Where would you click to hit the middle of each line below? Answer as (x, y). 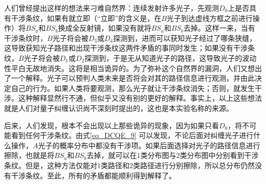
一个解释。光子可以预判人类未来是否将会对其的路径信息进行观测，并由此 (133, 78)
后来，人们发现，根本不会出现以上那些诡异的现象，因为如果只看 (112, 125)
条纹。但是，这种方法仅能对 (51, 165)
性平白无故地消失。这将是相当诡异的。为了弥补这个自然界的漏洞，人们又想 (129, 68)
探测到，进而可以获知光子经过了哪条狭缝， (185, 38)
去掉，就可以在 (112, 155)
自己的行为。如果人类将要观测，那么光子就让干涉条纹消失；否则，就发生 (133, 88)
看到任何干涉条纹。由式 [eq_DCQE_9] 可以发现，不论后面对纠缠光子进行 (132, 135)
